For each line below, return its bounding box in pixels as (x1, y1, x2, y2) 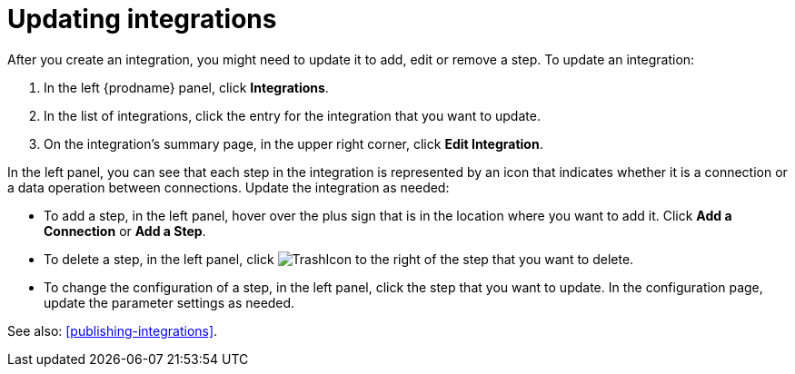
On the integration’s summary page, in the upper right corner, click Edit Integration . (44, 135, 543, 152)
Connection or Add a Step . (44, 222, 206, 239)
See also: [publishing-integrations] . (7, 322, 218, 339)
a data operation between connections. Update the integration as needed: (7, 179, 450, 195)
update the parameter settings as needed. (44, 294, 295, 310)
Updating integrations (7, 4, 277, 34)
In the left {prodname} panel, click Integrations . (44, 79, 329, 95)
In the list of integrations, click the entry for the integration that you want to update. (44, 107, 541, 123)
